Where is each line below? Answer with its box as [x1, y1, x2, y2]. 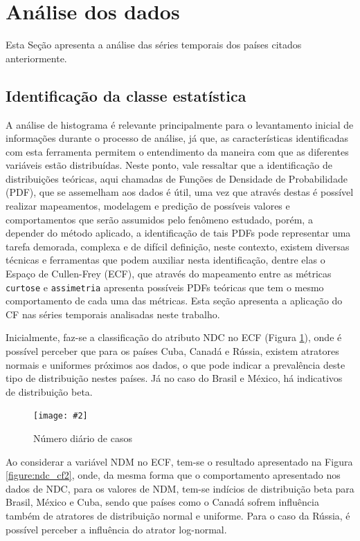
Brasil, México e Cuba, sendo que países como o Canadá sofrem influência [6, 495, 319, 509]
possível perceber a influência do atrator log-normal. [6, 522, 227, 536]
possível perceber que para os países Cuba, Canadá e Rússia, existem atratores [6, 344, 339, 358]
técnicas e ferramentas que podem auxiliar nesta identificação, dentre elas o [6, 253, 325, 267]
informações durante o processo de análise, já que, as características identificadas [6, 131, 349, 145]
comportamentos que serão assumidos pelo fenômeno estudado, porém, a [6, 212, 313, 226]
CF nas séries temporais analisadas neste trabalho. [6, 306, 220, 321]
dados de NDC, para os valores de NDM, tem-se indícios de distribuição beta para [6, 481, 354, 495]
